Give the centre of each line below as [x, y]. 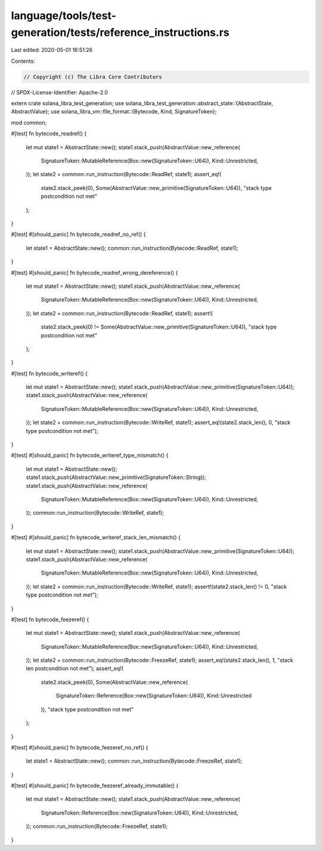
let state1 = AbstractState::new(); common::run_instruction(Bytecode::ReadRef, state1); [132, 248]
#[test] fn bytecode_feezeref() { [50, 619]
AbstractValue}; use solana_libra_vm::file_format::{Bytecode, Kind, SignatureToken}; [114, 112]
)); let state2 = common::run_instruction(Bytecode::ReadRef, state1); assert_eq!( [124, 174]
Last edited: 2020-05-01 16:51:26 [52, 50]
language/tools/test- [64, 16]
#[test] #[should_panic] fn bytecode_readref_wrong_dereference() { [95, 272]
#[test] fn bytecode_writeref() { [49, 373]
